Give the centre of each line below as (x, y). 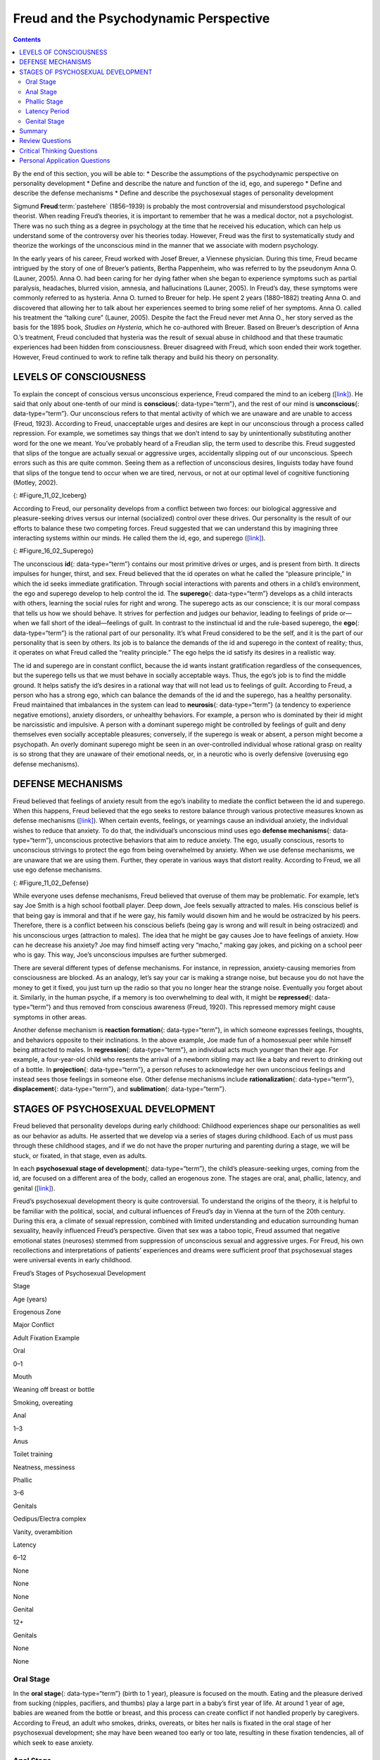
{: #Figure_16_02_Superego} (53, 551)
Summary (33, 131)
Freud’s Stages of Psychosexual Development (80, 1273)
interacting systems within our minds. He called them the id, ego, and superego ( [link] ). (139, 538)
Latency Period (47, 111)
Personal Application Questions (65, 161)
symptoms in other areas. (50, 1017)
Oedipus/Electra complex (50, 1519)
